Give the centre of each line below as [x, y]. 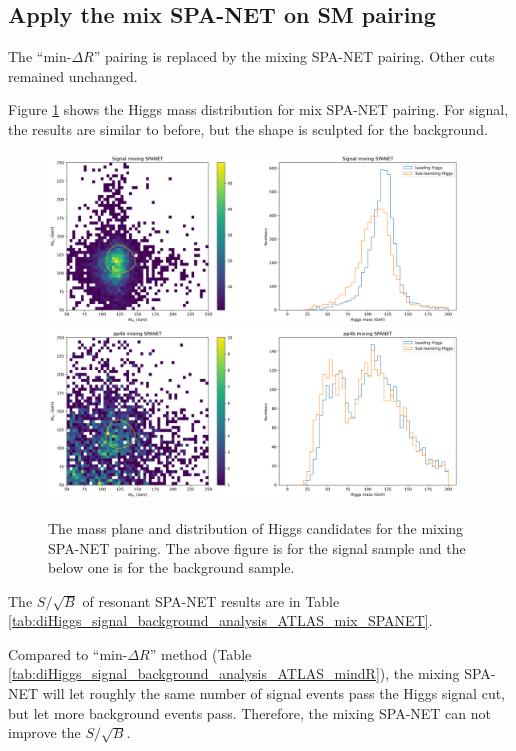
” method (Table [200, 653]
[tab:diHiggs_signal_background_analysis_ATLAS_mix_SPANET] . [220, 620]
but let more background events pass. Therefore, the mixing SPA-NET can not [249, 712]
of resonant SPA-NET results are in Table [211, 600]
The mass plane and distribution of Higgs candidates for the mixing [256, 527]
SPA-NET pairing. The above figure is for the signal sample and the [257, 547]
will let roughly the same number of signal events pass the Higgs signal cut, [273, 693]
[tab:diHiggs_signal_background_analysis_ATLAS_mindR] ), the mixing [234, 673]
